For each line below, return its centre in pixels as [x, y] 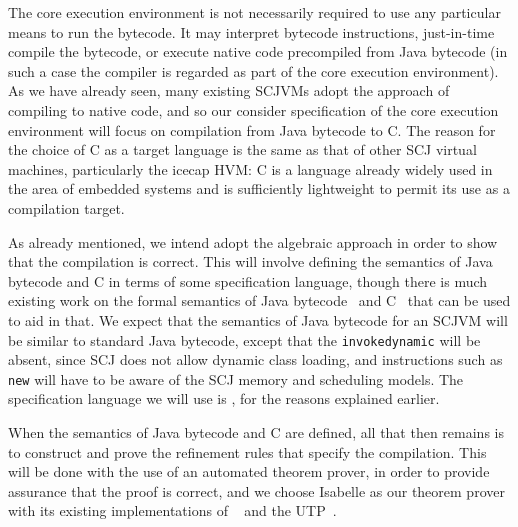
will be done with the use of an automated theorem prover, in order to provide [249, 471]
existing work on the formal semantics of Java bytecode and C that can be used [259, 300]
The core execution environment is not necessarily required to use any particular [254, 12]
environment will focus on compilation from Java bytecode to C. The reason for [252, 129]
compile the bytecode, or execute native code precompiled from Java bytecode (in [258, 51]
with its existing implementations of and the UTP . [172, 510]
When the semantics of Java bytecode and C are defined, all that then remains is [256, 432]
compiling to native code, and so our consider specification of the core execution [253, 109]
